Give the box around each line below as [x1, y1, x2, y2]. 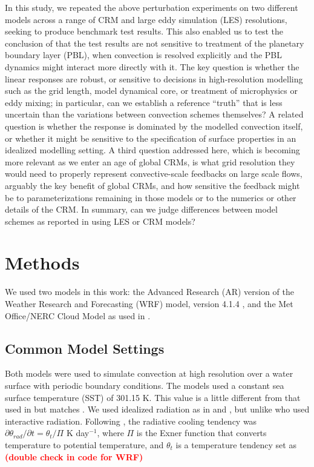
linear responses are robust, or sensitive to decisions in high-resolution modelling [5, 72, 303, 85]
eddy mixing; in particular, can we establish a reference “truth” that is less [5, 96, 283, 108]
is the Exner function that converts [136, 426, 267, 439]
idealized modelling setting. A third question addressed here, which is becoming [5, 144, 300, 156]
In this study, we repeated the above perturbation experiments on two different [5, 1, 298, 13]
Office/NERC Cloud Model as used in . [5, 309, 151, 322]
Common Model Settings [5, 339, 165, 357]
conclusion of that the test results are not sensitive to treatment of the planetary [5, 36, 304, 49]
